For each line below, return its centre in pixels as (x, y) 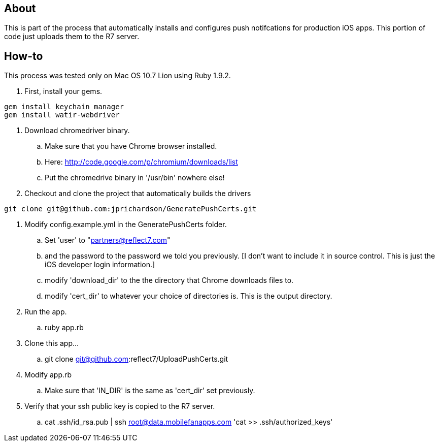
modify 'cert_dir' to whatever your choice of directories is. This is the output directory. (189, 296)
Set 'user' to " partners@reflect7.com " (108, 240)
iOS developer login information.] (100, 265)
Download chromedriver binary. (77, 131)
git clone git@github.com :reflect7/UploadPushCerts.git (137, 359)
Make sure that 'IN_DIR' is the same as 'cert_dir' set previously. (150, 391)
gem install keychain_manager (64, 107)
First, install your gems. (63, 91)
